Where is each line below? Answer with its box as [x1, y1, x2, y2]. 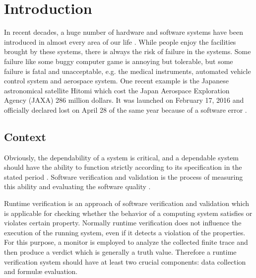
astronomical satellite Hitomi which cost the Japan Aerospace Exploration [4, 85, 230, 95]
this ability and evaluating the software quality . [4, 181, 151, 192]
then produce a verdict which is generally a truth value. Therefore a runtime [4, 247, 237, 257]
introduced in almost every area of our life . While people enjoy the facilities [4, 36, 236, 47]
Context [4, 129, 46, 144]
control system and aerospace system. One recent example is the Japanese [4, 75, 229, 86]
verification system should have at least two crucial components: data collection [4, 256, 246, 267]
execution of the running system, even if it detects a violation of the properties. [4, 227, 246, 237]
